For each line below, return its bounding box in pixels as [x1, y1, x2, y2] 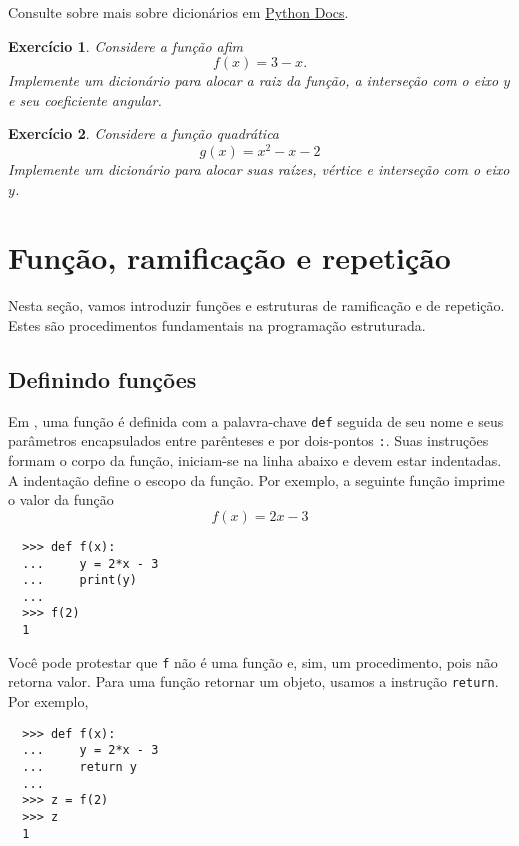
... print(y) [22, 573, 137, 588]
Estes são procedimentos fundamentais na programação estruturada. [8, 314, 426, 335]
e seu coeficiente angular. [8, 89, 162, 110]
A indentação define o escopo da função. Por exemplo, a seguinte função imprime [8, 469, 505, 490]
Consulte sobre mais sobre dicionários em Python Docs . [8, 2, 349, 22]
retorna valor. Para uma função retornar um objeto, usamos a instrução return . [8, 671, 499, 692]
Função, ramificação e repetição [8, 237, 451, 278]
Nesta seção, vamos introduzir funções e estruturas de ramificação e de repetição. [8, 295, 505, 316]
